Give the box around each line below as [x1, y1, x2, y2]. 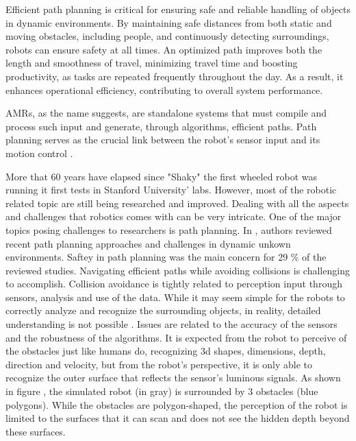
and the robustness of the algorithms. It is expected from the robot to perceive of [5, 330, 347, 344]
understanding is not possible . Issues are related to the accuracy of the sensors [5, 317, 338, 331]
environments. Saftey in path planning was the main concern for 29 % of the [5, 250, 327, 264]
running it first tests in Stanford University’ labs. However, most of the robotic [5, 182, 337, 197]
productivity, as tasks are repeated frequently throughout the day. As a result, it [5, 69, 344, 83]
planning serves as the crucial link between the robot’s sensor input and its [5, 132, 320, 147]
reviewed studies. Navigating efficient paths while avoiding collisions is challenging [5, 263, 350, 277]
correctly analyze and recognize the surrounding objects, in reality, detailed [5, 303, 321, 318]
